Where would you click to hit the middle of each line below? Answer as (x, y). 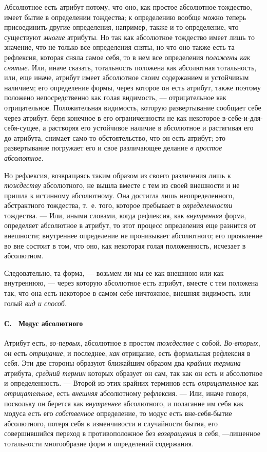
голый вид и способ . (35, 303)
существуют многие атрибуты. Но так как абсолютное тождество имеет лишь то (129, 37)
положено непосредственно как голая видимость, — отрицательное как (115, 97)
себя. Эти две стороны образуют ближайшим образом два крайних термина (122, 363)
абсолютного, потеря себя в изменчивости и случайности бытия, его (111, 423)
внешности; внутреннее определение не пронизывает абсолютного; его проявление (133, 236)
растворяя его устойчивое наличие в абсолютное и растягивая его (151, 128)
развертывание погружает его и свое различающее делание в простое (113, 148)
